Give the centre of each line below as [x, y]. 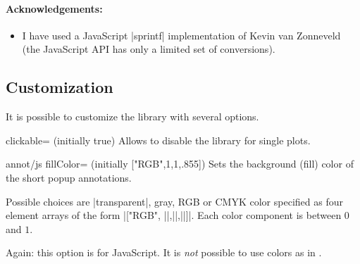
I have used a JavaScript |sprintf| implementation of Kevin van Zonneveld [181, 35]
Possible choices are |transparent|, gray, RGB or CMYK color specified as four [174, 201]
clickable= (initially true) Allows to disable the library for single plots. [158, 140]
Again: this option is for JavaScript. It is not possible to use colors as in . [164, 252]
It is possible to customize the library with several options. [132, 117]
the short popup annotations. [69, 177]
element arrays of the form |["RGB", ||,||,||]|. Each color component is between [174, 215]
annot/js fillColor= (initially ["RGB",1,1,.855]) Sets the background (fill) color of [180, 164]
